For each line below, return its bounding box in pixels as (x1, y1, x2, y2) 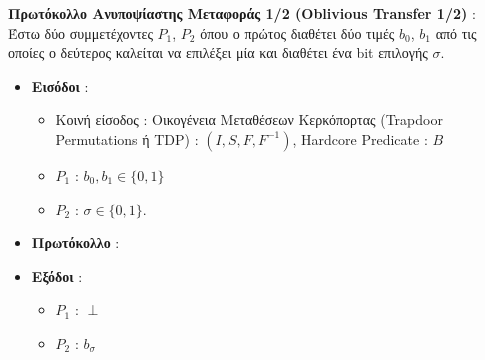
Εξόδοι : (31, 265, 83, 286)
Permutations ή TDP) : (55, 128, 199, 149)
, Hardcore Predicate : (292, 128, 428, 149)
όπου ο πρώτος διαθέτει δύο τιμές (200, 22, 395, 43)
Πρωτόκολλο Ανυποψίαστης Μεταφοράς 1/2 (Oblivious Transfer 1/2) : (8, 3, 476, 23)
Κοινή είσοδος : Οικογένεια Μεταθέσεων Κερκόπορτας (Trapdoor (55, 109, 443, 130)
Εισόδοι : (31, 75, 89, 96)
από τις (435, 22, 477, 43)
